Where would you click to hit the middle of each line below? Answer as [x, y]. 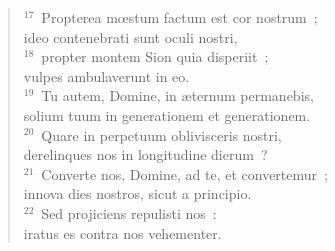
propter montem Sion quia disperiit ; [155, 56]
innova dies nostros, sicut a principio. [137, 193]
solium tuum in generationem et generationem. [167, 114]
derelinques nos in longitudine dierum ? [145, 154]
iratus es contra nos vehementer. [122, 232]
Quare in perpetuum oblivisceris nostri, [161, 134]
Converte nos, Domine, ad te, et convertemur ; [184, 173]
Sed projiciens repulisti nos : [129, 212]
